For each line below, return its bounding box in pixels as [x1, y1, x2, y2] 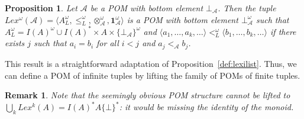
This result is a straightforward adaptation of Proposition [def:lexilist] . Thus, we [5, 57, 297, 69]
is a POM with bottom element [127, 13, 238, 25]
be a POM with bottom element [90, 2, 203, 14]
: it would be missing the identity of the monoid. [119, 101, 294, 113]
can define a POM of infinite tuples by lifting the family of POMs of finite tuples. [5, 69, 300, 81]
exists [5, 37, 25, 49]
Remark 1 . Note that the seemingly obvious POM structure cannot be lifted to [5, 89, 290, 101]
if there [270, 25, 296, 37]
